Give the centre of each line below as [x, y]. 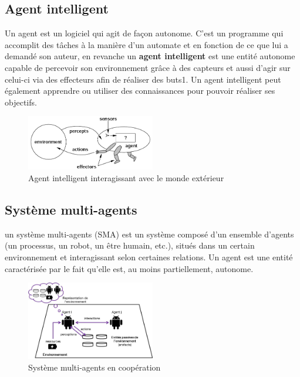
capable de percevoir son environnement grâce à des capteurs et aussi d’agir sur [148, 67]
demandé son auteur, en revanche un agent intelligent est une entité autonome [150, 56]
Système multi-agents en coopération [95, 367]
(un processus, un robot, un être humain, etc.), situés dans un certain [130, 245]
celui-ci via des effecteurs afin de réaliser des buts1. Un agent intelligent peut [143, 79]
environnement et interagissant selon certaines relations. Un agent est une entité [149, 257]
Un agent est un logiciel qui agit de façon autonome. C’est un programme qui [144, 33]
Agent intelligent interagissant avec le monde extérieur [126, 178]
